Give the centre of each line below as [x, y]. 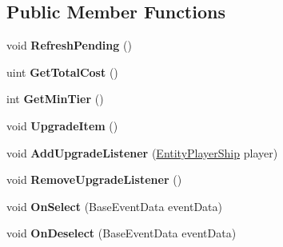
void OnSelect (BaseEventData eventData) [114, 206]
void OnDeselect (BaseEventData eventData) [122, 233]
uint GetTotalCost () [62, 72]
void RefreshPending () [69, 45]
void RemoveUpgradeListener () [94, 179]
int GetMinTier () [55, 99]
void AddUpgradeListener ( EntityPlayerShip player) [142, 152]
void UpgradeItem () [62, 125]
